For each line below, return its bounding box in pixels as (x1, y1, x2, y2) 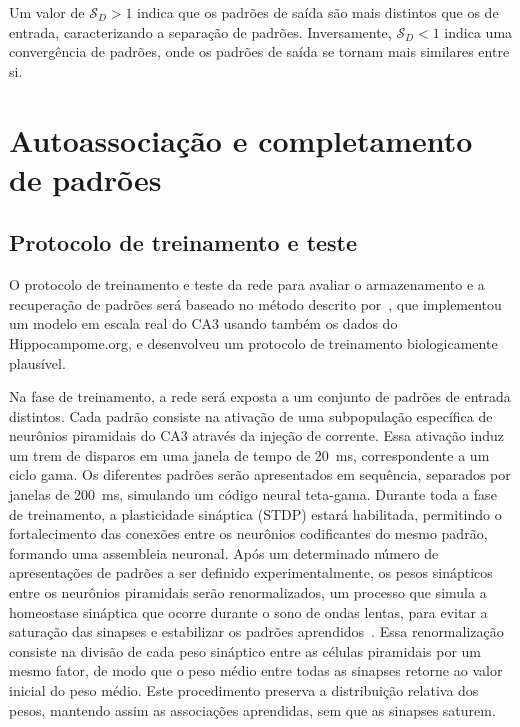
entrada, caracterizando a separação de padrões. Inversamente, (9, 21, 392, 42)
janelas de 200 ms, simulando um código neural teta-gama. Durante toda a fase (9, 484, 497, 505)
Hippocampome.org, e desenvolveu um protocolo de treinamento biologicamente (9, 332, 498, 353)
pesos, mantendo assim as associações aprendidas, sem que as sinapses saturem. (9, 699, 496, 720)
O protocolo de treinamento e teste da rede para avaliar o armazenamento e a (9, 274, 485, 295)
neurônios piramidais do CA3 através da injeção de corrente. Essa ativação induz (9, 425, 505, 446)
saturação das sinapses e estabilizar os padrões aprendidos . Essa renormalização (9, 621, 504, 642)
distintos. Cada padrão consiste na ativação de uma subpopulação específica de (9, 405, 493, 426)
